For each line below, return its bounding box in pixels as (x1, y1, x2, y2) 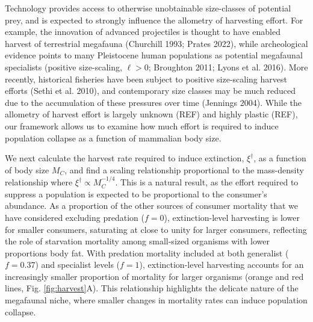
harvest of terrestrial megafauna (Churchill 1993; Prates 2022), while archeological (5, 37, 308, 49)
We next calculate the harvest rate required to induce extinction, (5, 152, 244, 164)
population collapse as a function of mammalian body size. (5, 131, 222, 144)
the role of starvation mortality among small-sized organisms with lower (5, 235, 270, 247)
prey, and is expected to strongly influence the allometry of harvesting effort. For (5, 13, 303, 26)
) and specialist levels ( (35, 258, 120, 271)
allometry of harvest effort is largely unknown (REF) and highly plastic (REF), (5, 108, 298, 120)
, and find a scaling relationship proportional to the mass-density (64, 163, 304, 176)
